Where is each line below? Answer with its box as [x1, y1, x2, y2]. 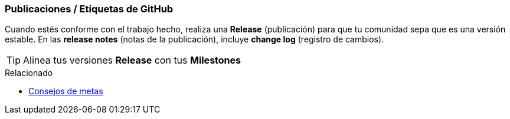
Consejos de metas [28, 86, 103, 97]
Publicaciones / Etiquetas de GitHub [5, 3, 174, 15]
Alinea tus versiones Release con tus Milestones [23, 54, 241, 67]
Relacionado [5, 68, 53, 78]
